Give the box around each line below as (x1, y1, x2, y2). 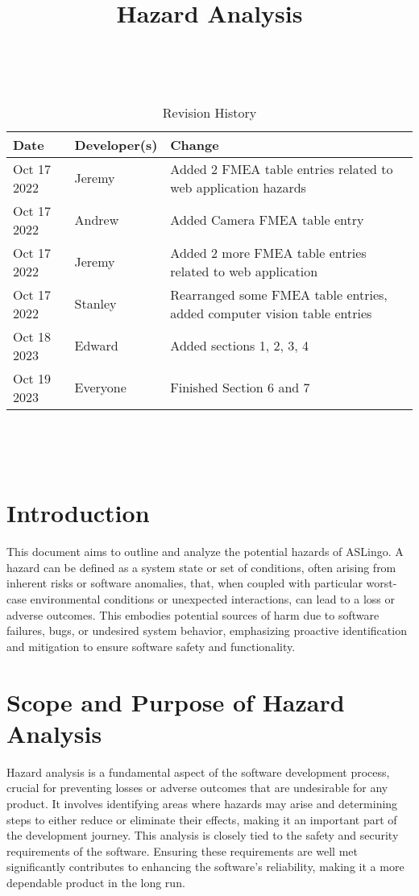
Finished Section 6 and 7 (170, 378, 310, 397)
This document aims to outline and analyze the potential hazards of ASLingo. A (6, 543, 404, 560)
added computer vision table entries (170, 303, 372, 322)
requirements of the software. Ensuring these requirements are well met (6, 842, 358, 859)
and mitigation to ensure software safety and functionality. (6, 637, 296, 654)
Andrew (74, 210, 119, 230)
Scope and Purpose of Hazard (6, 685, 345, 718)
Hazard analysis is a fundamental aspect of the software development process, (6, 763, 390, 780)
